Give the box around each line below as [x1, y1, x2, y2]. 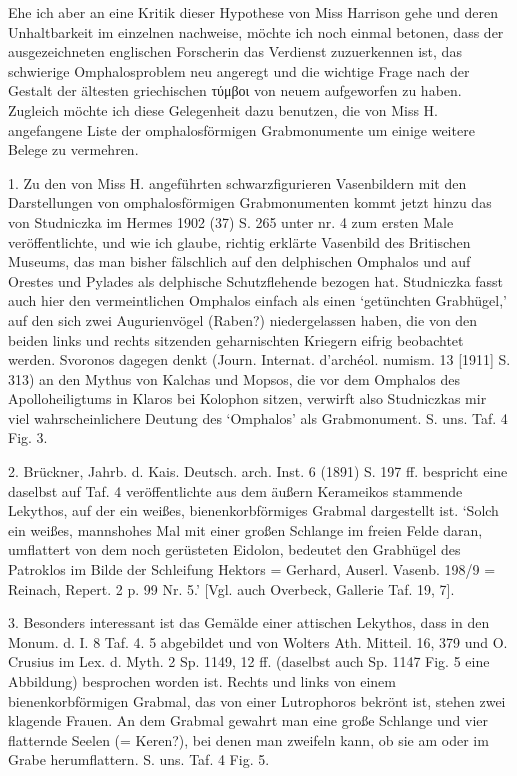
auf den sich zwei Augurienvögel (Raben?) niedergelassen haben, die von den [8, 309, 478, 330]
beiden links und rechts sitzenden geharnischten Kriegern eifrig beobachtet [8, 329, 464, 350]
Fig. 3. [8, 427, 48, 448]
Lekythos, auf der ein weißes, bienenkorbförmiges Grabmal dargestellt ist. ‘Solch [8, 500, 499, 521]
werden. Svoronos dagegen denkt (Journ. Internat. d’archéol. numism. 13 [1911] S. [8, 349, 511, 370]
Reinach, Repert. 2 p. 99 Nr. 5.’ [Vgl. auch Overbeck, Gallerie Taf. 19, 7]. [8, 578, 455, 599]
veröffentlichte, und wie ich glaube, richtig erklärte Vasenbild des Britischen [8, 231, 471, 252]
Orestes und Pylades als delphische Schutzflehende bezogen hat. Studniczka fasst [8, 270, 504, 291]
